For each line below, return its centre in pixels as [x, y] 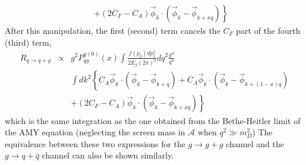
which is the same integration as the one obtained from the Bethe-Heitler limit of [153, 120]
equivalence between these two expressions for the [95, 143]
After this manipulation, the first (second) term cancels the [113, 31]
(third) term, [28, 42]
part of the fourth [268, 31]
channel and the [255, 143]
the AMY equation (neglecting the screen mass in [95, 132]
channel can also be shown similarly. [108, 155]
